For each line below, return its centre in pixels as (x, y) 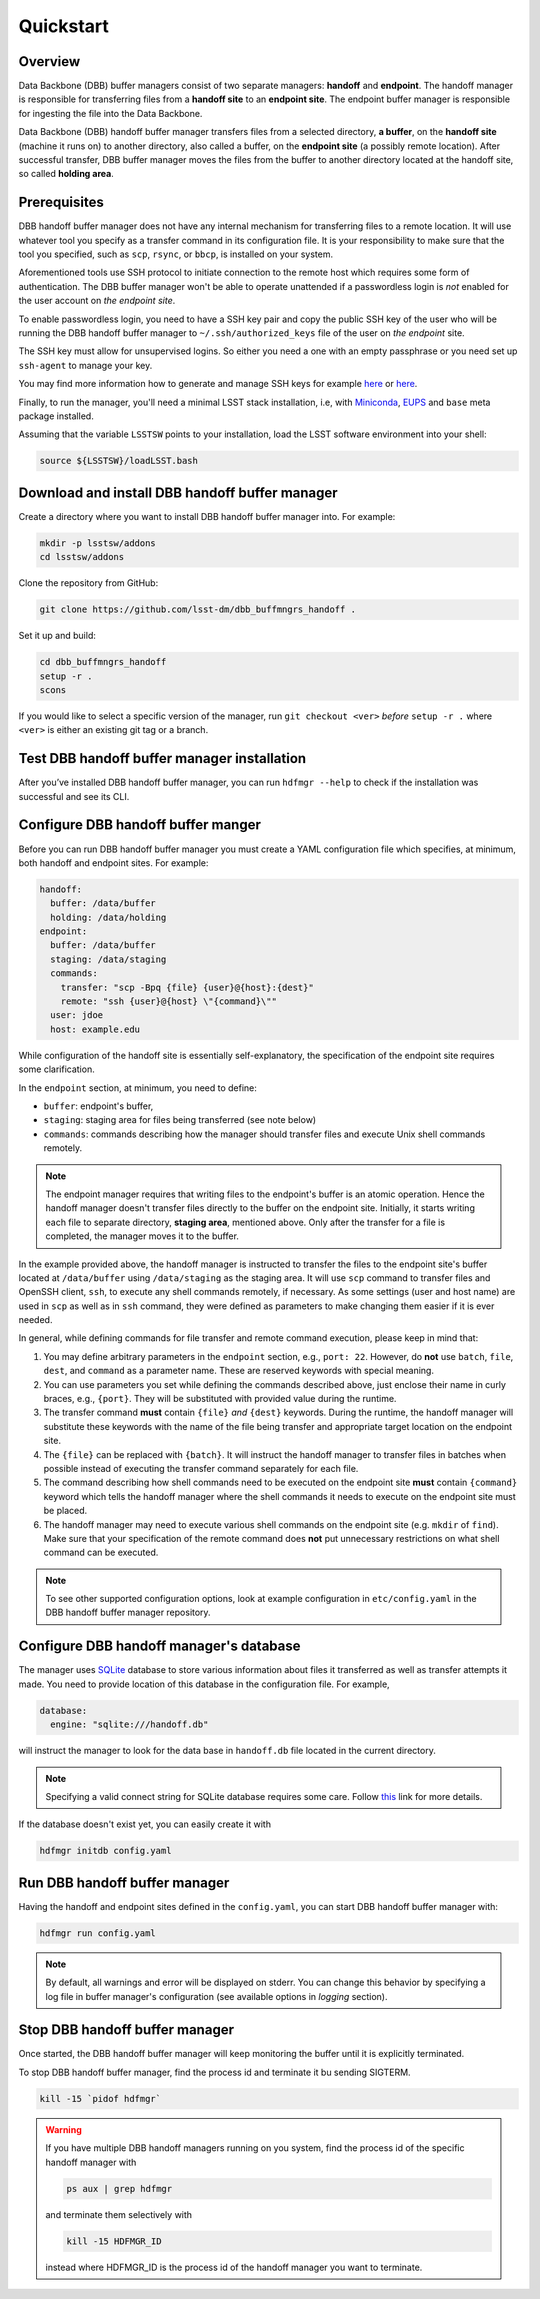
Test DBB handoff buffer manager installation (162, 758)
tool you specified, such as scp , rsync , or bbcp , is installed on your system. (176, 254)
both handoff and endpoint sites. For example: (113, 862)
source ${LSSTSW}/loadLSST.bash (119, 461)
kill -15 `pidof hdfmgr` (100, 2098)
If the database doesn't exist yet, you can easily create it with (145, 1824)
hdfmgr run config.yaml (98, 1933)
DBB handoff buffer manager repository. (128, 1612)
